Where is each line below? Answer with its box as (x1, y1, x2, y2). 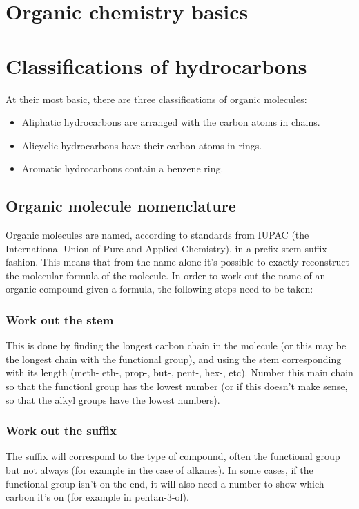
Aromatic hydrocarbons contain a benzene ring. (21, 161, 224, 176)
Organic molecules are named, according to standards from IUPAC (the (6, 228, 309, 242)
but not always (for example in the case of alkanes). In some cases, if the (6, 463, 313, 477)
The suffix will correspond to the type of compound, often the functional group (6, 449, 340, 463)
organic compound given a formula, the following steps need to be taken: (6, 281, 313, 296)
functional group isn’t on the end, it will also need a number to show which (6, 476, 324, 490)
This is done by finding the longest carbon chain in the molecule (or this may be (6, 338, 347, 353)
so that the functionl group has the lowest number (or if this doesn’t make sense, (6, 379, 348, 394)
